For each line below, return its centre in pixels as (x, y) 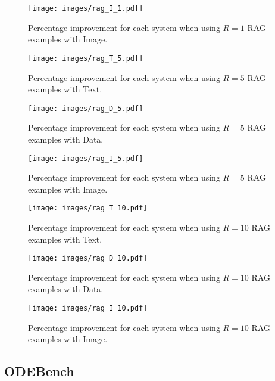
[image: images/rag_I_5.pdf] (86, 158)
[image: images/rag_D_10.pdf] (88, 258)
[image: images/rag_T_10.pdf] (88, 208)
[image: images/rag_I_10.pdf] (88, 309)
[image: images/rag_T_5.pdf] (86, 58)
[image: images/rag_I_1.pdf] (86, 8)
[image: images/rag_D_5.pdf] (86, 108)
